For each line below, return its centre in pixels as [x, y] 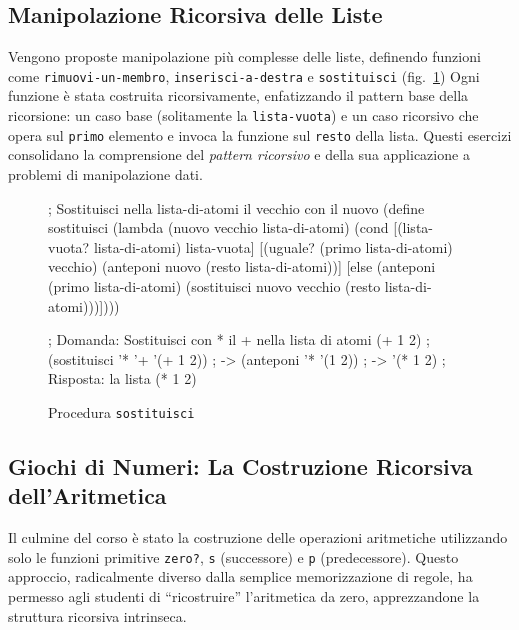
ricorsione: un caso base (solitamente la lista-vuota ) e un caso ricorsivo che [243, 115]
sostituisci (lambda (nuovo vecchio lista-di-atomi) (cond [218, 227]
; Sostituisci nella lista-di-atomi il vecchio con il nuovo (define [236, 207]
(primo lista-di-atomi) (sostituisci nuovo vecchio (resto [214, 285]
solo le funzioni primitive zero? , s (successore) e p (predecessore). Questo [233, 556]
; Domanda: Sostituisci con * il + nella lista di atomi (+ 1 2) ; [239, 339]
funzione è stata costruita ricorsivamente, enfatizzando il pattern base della [238, 95]
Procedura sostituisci [121, 411]
